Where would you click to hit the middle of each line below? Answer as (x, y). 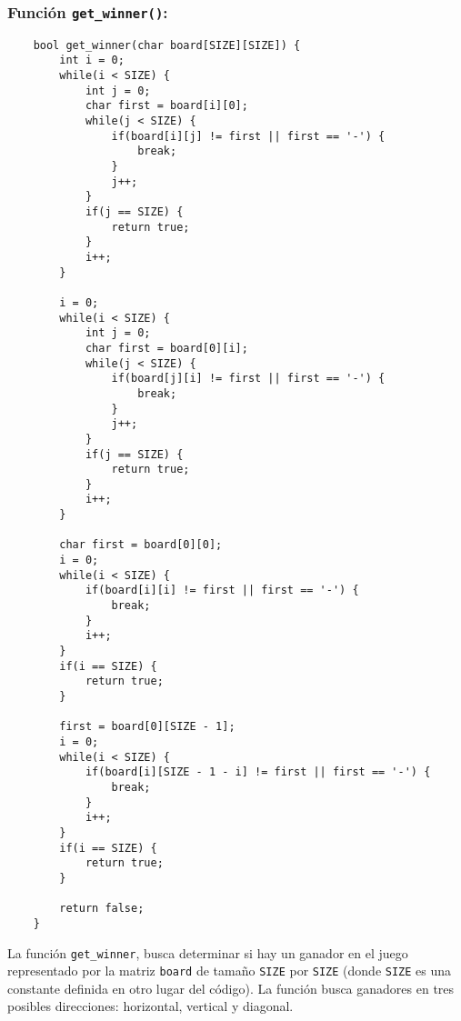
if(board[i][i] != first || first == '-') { (222, 591)
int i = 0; (92, 60)
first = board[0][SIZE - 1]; (147, 727)
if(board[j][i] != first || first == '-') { (248, 379)
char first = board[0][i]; (166, 348)
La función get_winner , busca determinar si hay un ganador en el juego (208, 952)
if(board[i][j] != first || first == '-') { (248, 136)
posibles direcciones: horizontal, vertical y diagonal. (150, 1006)
